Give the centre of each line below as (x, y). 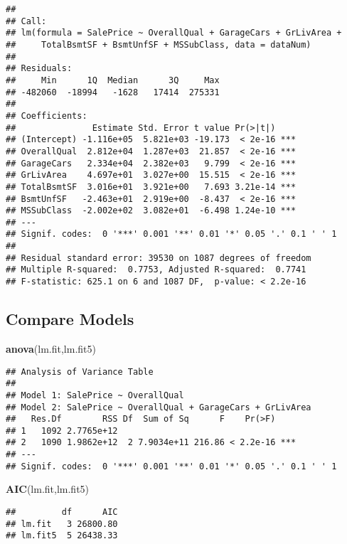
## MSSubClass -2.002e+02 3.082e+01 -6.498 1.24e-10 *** (151, 211)
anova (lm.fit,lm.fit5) (51, 348)
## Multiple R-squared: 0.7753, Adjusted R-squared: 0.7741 (156, 270)
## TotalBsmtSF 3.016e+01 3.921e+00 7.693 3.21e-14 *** (151, 187)
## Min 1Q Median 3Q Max (113, 80)
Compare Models (70, 319)
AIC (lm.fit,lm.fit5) (48, 489)
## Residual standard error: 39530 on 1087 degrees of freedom (159, 258)
